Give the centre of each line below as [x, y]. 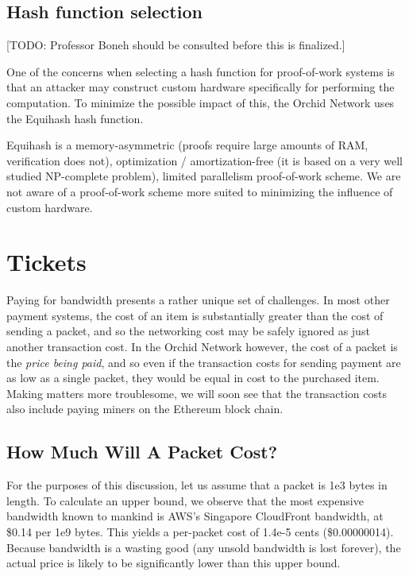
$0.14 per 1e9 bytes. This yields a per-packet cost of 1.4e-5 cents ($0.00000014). [200, 532]
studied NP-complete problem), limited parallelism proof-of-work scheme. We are [204, 176]
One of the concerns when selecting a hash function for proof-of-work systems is [201, 71]
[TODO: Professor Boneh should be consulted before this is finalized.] [176, 45]
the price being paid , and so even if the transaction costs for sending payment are [204, 362]
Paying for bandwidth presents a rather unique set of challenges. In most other [198, 300]
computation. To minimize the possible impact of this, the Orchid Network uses [201, 102]
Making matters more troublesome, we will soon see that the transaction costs [197, 393]
